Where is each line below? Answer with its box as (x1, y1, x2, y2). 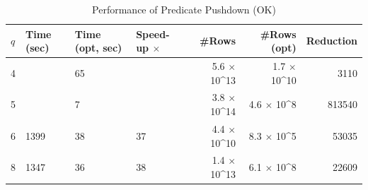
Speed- (136, 26, 170, 41)
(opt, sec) (74, 40, 122, 55)
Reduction (306, 33, 357, 48)
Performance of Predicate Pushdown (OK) (92, 2, 276, 16)
